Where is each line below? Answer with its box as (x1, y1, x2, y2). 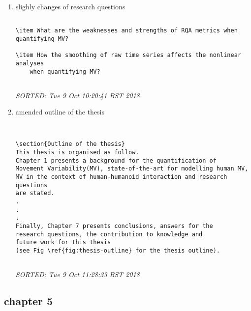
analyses (15, 59, 44, 67)
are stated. (15, 190, 55, 197)
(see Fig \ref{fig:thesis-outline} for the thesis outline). (15, 247, 220, 254)
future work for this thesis (15, 239, 111, 246)
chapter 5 (4, 293, 53, 309)
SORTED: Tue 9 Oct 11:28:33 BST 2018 (15, 269, 140, 280)
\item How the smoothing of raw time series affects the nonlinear (15, 52, 241, 59)
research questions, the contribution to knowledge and (15, 230, 203, 238)
